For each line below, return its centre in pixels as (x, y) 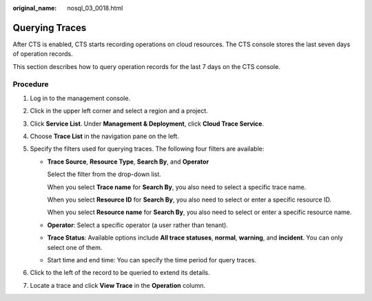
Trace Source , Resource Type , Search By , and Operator (128, 162)
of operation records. (43, 54)
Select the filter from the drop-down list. (104, 174)
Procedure (31, 84)
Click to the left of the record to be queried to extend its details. (120, 273)
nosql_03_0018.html (95, 8)
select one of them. (75, 247)
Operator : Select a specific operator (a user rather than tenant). (138, 225)
